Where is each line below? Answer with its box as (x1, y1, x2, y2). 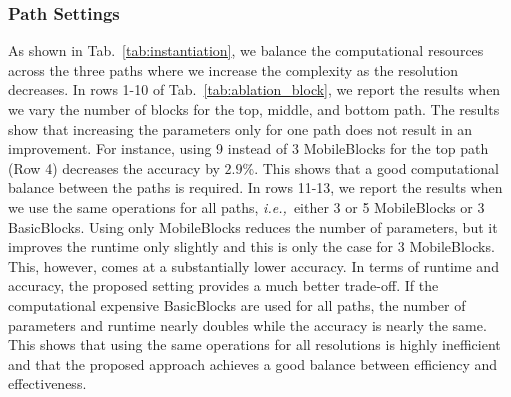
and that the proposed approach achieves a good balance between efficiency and (8, 353, 498, 374)
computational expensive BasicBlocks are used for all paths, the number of (8, 294, 466, 315)
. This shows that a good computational (254, 157, 500, 178)
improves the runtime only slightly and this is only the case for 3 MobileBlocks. (8, 236, 495, 257)
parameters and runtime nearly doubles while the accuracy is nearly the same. (8, 314, 487, 335)
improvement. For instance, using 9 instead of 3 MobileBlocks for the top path (8, 138, 489, 159)
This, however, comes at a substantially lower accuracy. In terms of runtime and (8, 255, 499, 276)
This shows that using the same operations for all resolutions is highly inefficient (8, 334, 501, 355)
